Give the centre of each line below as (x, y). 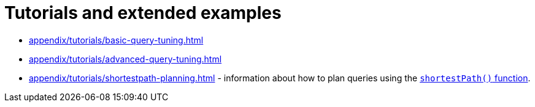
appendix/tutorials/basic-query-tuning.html (116, 40)
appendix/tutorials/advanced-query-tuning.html (125, 59)
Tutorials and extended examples (143, 13)
